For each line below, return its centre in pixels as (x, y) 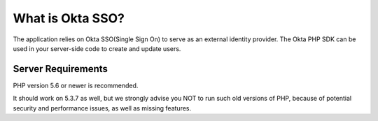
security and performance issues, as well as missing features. (102, 108)
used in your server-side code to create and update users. (97, 48)
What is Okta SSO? (69, 18)
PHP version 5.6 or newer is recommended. (76, 85)
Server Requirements (61, 69)
